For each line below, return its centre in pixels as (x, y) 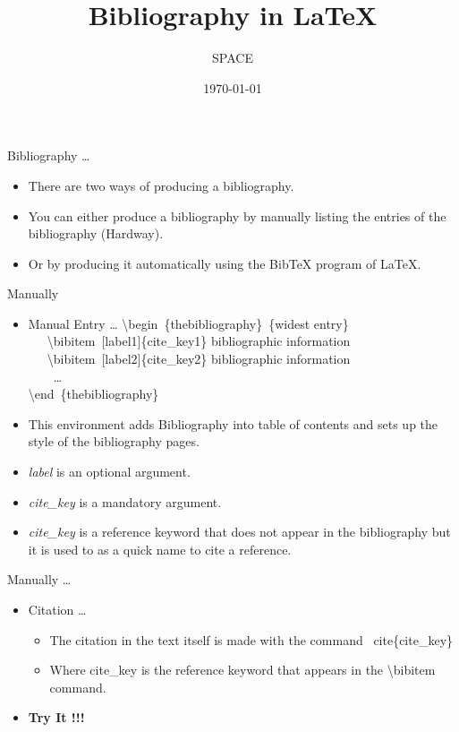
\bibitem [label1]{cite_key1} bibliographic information (199, 341)
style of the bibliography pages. (114, 441)
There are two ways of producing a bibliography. (161, 185)
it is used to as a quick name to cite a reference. (160, 549)
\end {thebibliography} (93, 394)
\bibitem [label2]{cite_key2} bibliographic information (199, 359)
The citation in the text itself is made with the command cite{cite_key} (251, 639)
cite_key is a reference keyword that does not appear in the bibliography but (239, 532)
